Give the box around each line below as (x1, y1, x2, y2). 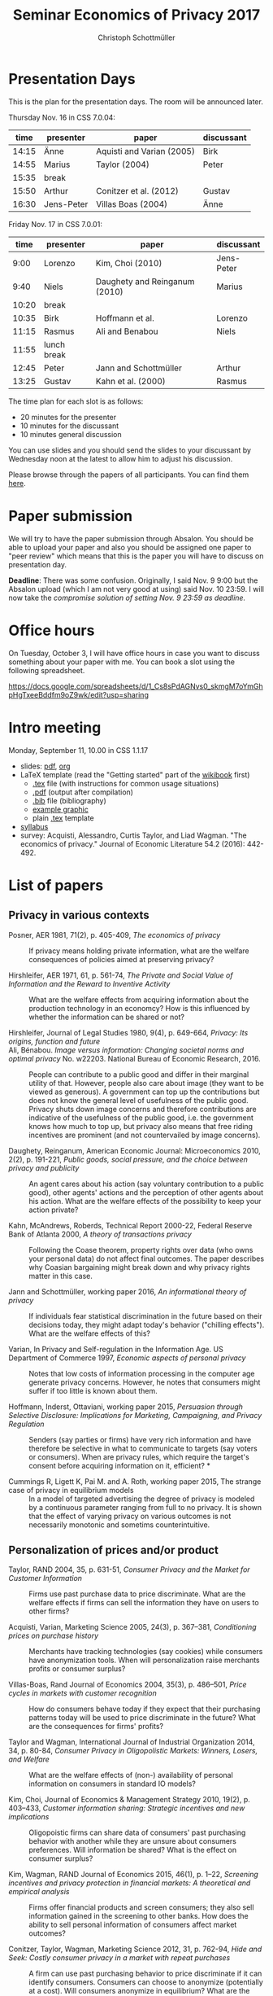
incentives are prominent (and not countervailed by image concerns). (28, 1130, 261, 1140)
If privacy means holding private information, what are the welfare (28, 946, 249, 956)
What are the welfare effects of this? (28, 1328, 150, 1338)
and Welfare (8, 1754, 50, 1764)
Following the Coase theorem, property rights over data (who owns (28, 1245, 253, 1254)
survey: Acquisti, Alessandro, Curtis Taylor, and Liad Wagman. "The (19, 830, 247, 840)
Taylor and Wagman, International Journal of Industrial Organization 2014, (8, 1737, 255, 1747)
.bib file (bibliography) (32, 795, 107, 805)
